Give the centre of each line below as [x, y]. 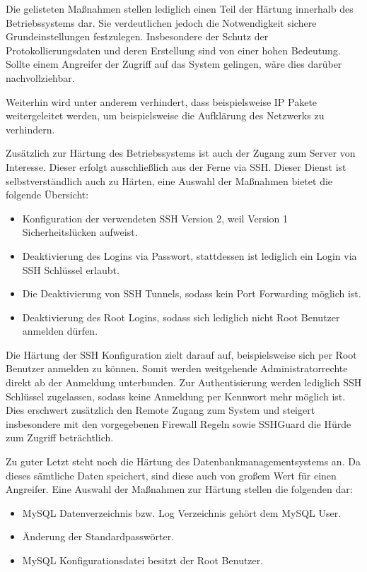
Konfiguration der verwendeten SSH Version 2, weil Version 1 [155, 218]
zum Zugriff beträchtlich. [60, 437]
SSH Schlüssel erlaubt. [71, 269]
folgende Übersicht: [47, 195]
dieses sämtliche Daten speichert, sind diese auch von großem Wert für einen [171, 475]
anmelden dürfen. [60, 331]
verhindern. [30, 129]
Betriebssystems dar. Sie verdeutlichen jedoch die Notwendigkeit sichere [161, 22]
